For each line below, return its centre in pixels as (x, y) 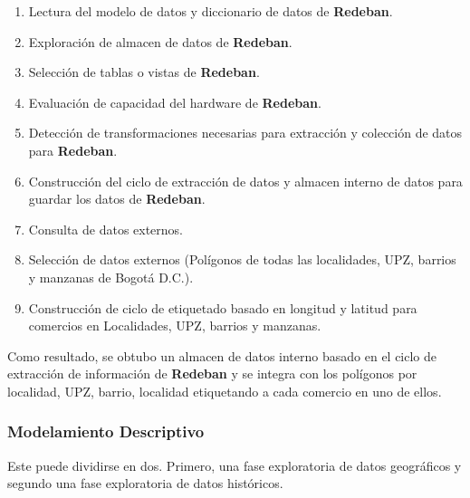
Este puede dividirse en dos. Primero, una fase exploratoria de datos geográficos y (235, 465)
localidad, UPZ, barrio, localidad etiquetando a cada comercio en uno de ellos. (225, 391)
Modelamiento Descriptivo (106, 431)
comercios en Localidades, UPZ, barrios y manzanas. (175, 326)
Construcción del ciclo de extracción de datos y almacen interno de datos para (245, 181)
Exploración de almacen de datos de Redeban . (160, 41)
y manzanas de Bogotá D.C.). (111, 277)
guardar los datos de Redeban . (117, 199)
